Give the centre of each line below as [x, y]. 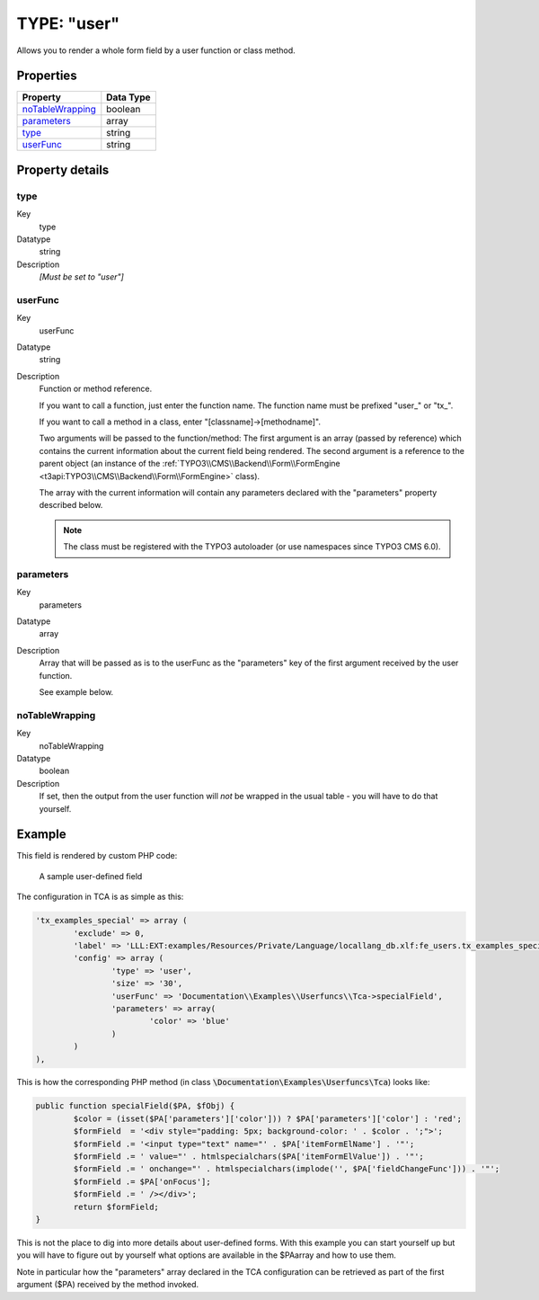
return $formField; [116, 1207]
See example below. [76, 692]
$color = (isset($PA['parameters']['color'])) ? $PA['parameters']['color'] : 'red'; [268, 1118]
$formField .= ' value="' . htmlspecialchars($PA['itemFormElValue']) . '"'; [248, 1157]
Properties [47, 76]
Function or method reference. [96, 389]
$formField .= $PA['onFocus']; [142, 1181]
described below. [71, 505]
